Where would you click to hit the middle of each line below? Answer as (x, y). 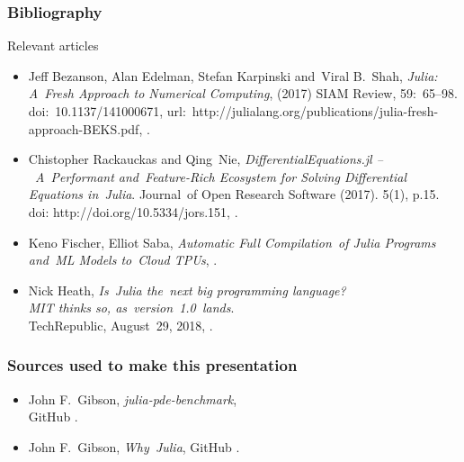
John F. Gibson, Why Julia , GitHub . (134, 446)
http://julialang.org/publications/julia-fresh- (315, 111)
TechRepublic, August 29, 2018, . (120, 325)
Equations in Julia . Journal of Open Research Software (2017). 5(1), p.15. (234, 194)
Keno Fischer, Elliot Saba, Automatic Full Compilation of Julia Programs (232, 242)
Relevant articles (53, 45)
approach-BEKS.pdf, (85, 128)
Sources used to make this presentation (152, 365)
